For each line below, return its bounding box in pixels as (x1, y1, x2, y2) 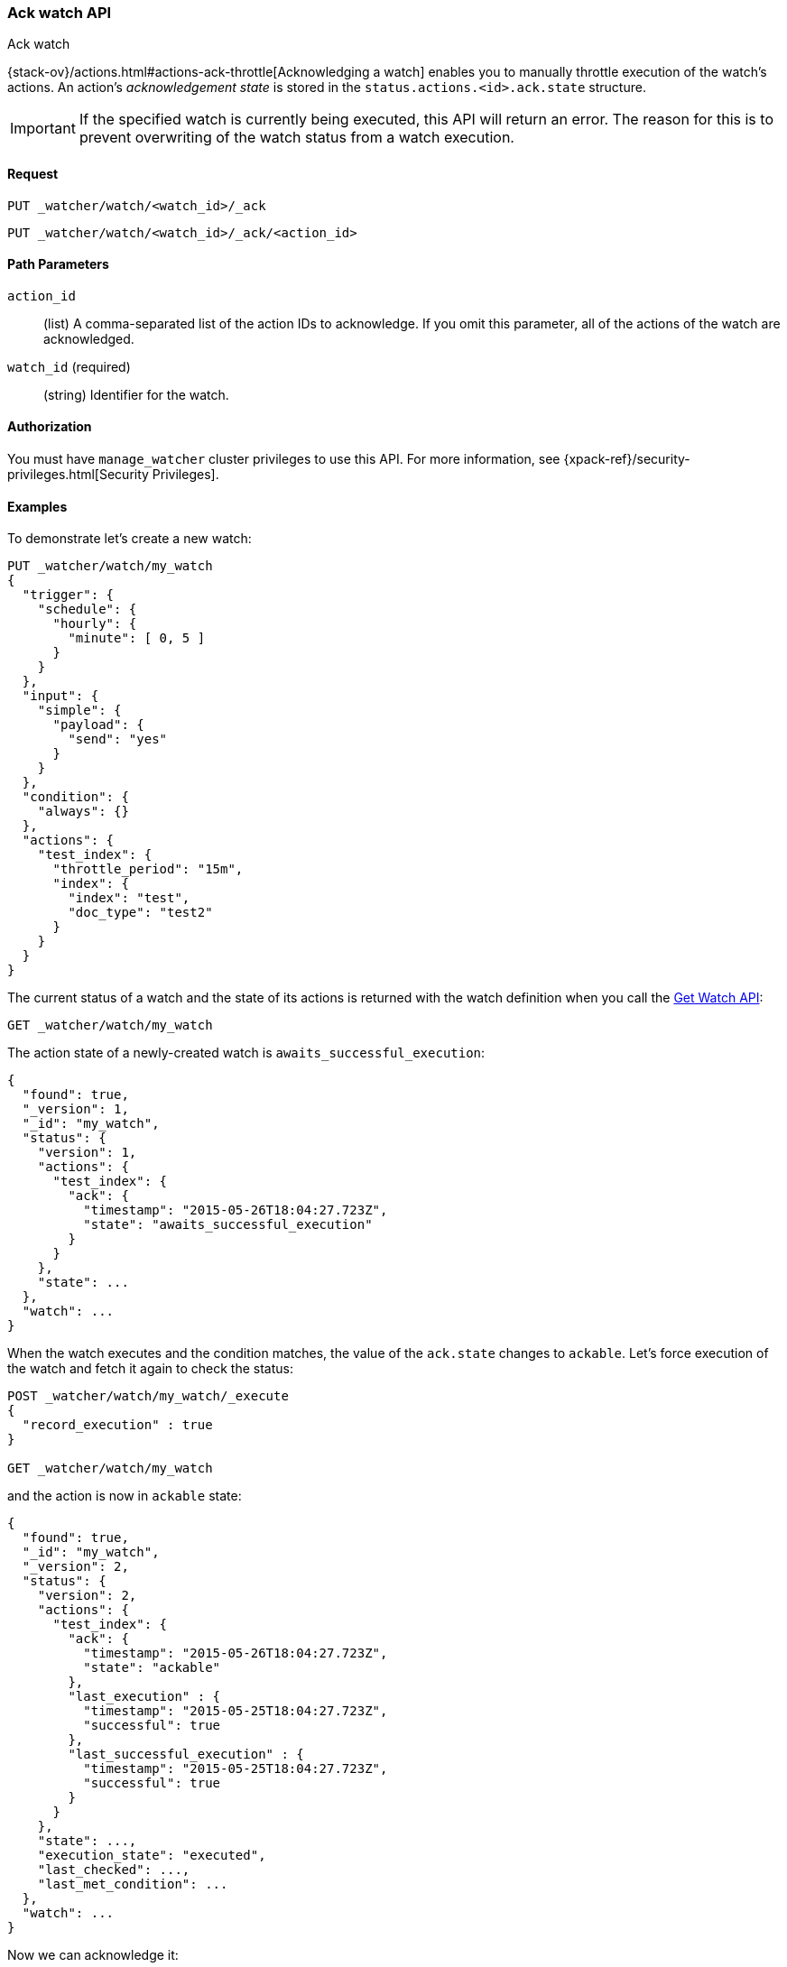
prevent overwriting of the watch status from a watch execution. (79, 128, 514, 147)
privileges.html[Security (7, 466, 149, 483)
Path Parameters (7, 256, 109, 272)
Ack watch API (7, 4, 112, 22)
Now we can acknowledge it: (7, 1947, 179, 1963)
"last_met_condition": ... (37, 1877, 228, 1892)
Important (10, 119, 76, 138)
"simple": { (37, 703, 122, 718)
